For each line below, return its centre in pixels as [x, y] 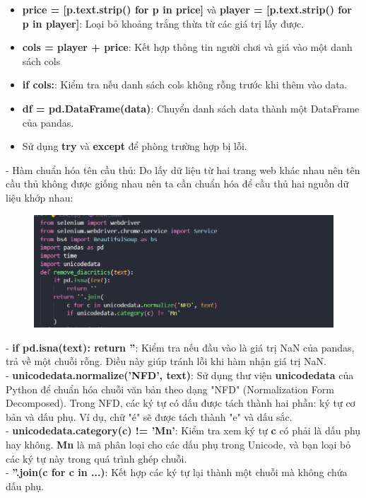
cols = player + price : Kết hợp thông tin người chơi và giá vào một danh [187, 47]
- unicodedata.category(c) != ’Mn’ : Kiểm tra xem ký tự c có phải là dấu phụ [183, 430]
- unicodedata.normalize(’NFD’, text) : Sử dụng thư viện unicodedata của [180, 375]
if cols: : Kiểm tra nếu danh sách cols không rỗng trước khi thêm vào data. [185, 85]
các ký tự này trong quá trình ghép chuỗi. [96, 458]
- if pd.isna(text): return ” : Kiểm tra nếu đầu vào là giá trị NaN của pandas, [180, 347]
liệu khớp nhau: [40, 197]
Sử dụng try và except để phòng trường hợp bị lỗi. [135, 146]
